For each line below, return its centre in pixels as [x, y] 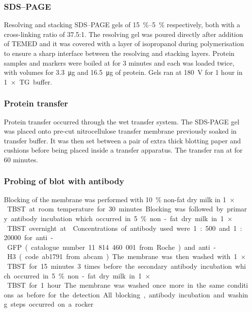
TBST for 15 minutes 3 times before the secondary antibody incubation [119, 266]
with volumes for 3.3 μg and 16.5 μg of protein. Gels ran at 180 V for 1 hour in [123, 72]
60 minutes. [21, 159]
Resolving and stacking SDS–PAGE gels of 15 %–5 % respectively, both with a [122, 25]
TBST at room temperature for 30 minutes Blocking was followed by [115, 209]
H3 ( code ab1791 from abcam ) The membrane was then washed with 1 [122, 256]
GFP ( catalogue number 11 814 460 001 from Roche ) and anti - [111, 247]
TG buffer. [36, 81]
